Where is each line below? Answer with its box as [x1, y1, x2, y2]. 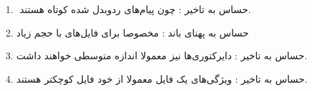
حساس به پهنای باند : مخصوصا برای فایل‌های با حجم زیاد [16, 25, 249, 39]
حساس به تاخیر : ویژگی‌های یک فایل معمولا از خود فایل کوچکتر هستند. [16, 71, 308, 85]
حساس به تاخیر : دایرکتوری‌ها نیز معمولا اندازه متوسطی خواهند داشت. [16, 48, 307, 63]
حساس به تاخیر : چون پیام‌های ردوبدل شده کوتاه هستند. [19, 2, 251, 16]
